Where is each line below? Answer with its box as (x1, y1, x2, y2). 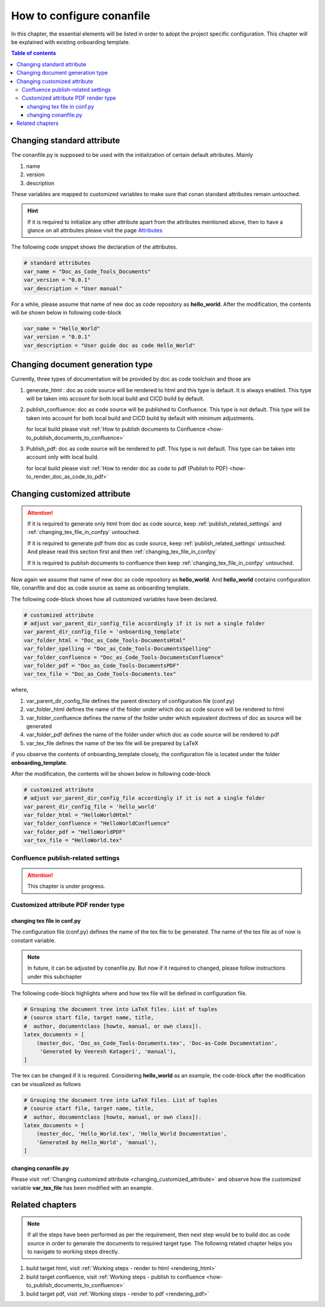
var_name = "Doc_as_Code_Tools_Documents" (23, 268, 151, 275)
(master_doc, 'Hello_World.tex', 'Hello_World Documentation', (36, 1130, 227, 1137)
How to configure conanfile (11, 9, 150, 22)
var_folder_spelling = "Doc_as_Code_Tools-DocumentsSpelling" (23, 646, 211, 652)
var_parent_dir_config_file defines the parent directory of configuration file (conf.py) (26, 697, 235, 704)
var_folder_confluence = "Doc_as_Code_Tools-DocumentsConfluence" (23, 653, 224, 661)
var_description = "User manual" (23, 285, 123, 292)
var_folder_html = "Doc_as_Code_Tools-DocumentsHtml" (23, 637, 186, 644)
